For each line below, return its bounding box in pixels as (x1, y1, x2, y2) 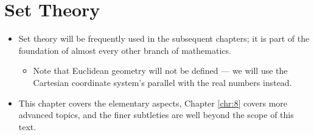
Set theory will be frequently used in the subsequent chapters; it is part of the (18, 32, 310, 45)
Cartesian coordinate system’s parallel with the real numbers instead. (33, 76, 292, 88)
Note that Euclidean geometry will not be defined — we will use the (33, 64, 288, 77)
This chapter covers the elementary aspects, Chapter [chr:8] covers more (18, 96, 288, 109)
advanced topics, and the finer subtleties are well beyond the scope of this (18, 108, 294, 121)
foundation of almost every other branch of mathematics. (18, 44, 231, 56)
